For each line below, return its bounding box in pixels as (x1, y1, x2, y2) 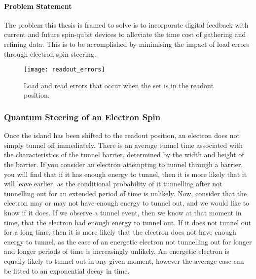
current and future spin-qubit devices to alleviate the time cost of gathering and (4, 29, 246, 39)
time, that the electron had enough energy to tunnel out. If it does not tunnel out (4, 217, 252, 227)
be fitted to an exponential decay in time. (4, 265, 130, 276)
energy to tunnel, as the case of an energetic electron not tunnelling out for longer (4, 236, 252, 246)
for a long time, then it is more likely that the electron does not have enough (4, 227, 236, 237)
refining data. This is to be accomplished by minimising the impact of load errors (4, 38, 250, 49)
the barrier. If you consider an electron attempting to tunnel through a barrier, (4, 159, 243, 170)
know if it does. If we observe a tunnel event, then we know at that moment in (4, 207, 242, 217)
